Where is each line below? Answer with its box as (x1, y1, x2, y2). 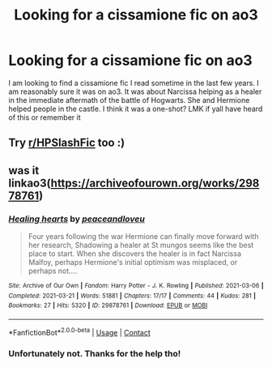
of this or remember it (8, 112, 81, 122)
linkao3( (8, 176, 51, 190)
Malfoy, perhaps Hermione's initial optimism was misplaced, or (28, 258, 238, 267)
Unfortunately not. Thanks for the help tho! (8, 348, 181, 359)
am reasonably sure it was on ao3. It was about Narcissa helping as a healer (8, 87, 262, 96)
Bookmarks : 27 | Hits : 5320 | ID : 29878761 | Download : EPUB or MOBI (8, 301, 208, 309)
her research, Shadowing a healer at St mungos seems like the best (28, 241, 254, 250)
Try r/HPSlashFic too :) (8, 136, 125, 150)
